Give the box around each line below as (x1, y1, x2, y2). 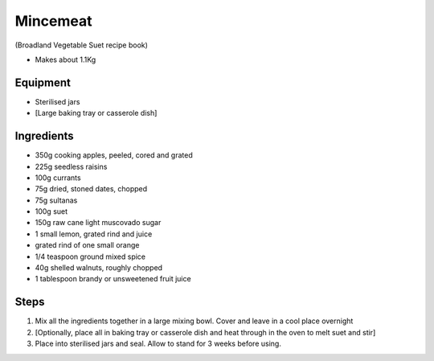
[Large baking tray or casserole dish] (35, 109, 158, 118)
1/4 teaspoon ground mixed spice (35, 252, 146, 261)
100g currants (35, 173, 81, 183)
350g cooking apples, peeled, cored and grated (35, 150, 193, 160)
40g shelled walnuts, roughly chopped (35, 263, 163, 273)
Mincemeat (14, 12, 92, 30)
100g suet (35, 207, 68, 216)
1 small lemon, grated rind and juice (35, 229, 153, 239)
